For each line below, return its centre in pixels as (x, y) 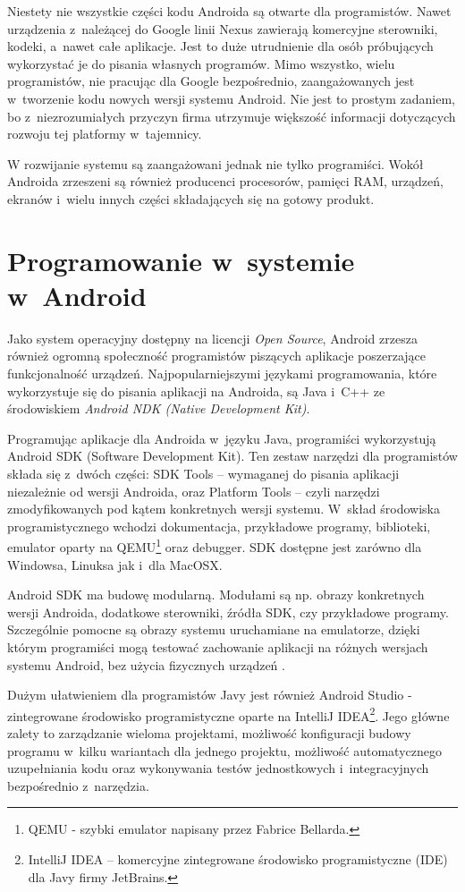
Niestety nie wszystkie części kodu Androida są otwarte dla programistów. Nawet (229, 11)
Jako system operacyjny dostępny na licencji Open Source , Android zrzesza (212, 338)
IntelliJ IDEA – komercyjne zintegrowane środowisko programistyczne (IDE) (238, 859)
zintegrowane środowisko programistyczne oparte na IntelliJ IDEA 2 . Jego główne (228, 714)
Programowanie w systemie (181, 260)
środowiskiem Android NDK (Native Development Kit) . (159, 408)
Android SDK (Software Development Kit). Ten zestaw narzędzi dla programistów (232, 456)
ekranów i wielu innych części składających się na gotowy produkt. (191, 198)
